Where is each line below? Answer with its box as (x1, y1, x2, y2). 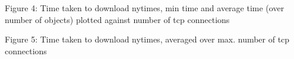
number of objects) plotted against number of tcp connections (5, 13, 230, 25)
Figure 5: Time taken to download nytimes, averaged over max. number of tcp (5, 33, 290, 45)
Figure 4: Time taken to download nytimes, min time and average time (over (5, 2, 284, 14)
